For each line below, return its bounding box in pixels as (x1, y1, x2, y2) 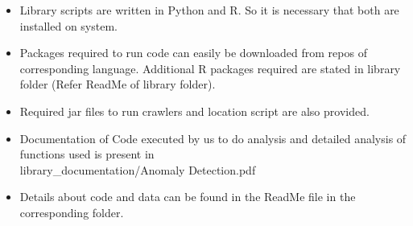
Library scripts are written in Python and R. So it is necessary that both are (19, 2, 399, 18)
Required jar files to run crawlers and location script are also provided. (19, 102, 370, 119)
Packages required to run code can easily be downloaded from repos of (19, 44, 367, 61)
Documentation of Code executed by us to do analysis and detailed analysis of (19, 129, 407, 146)
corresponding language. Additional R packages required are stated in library (19, 60, 401, 76)
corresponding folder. (19, 203, 124, 220)
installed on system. (19, 17, 118, 34)
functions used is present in (19, 146, 155, 162)
